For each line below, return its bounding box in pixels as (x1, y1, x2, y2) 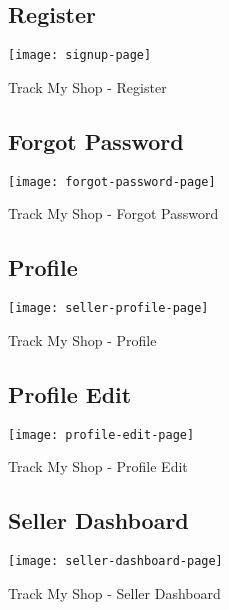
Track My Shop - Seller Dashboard (8, 582, 221, 603)
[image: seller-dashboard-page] (8, 554, 223, 569)
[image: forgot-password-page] (8, 174, 216, 189)
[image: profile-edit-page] (8, 427, 195, 442)
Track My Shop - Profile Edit (8, 456, 188, 477)
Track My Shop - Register (8, 76, 167, 97)
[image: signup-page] (8, 48, 152, 63)
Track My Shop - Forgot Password (8, 203, 219, 224)
